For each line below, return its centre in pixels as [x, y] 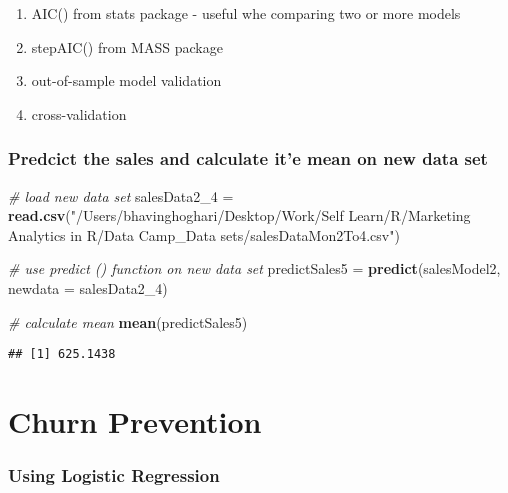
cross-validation [79, 113]
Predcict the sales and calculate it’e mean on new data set [248, 158]
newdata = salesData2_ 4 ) [88, 287]
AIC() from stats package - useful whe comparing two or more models [246, 13]
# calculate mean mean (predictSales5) [128, 321]
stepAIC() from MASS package [127, 46]
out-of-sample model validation [126, 80]
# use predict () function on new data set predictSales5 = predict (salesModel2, [254, 268]
